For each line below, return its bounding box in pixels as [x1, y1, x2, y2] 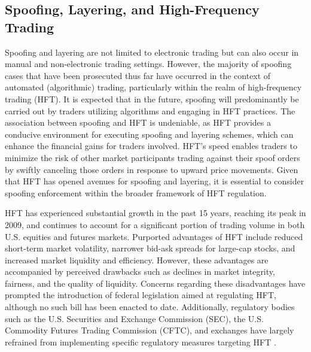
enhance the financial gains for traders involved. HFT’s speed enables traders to [5, 139, 297, 152]
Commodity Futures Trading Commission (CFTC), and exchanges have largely [5, 324, 294, 336]
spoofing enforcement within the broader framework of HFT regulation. [5, 186, 267, 199]
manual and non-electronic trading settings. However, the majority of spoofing [5, 57, 292, 70]
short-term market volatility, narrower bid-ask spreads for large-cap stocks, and [5, 242, 295, 254]
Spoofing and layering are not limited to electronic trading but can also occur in [5, 45, 299, 58]
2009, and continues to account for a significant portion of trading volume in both [5, 218, 305, 230]
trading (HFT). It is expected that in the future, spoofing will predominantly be [5, 92, 299, 105]
